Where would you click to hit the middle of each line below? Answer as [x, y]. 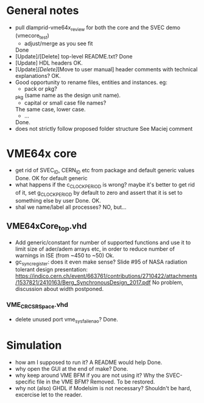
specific [25, 382]
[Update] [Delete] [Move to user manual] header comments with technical [106, 69]
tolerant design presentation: [51, 270]
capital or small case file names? [65, 103]
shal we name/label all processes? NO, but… [71, 207]
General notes [43, 11]
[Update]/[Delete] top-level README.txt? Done [74, 56]
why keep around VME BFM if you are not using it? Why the [90, 375]
